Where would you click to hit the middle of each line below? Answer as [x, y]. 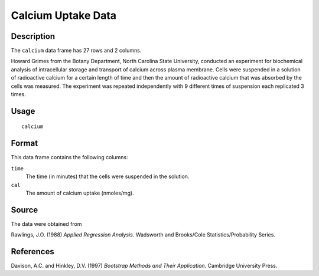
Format [25, 144]
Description [33, 36]
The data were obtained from [46, 224]
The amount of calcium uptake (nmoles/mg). [80, 193]
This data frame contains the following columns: [69, 157]
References [32, 252]
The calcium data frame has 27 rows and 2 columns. [76, 51]
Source [25, 210]
